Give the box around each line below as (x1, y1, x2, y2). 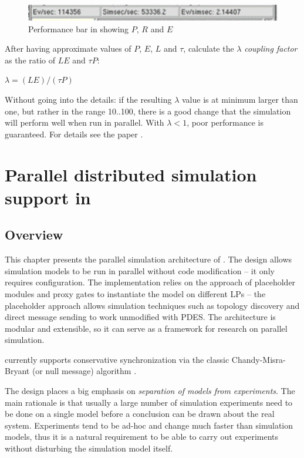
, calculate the (183, 42, 234, 55)
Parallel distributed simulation (5, 162, 257, 186)
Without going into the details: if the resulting (5, 93, 172, 105)
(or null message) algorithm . (32, 365, 137, 377)
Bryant (5, 365, 30, 377)
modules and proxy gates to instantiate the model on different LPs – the (5, 287, 266, 299)
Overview (5, 225, 63, 244)
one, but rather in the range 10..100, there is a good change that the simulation (5, 105, 291, 117)
